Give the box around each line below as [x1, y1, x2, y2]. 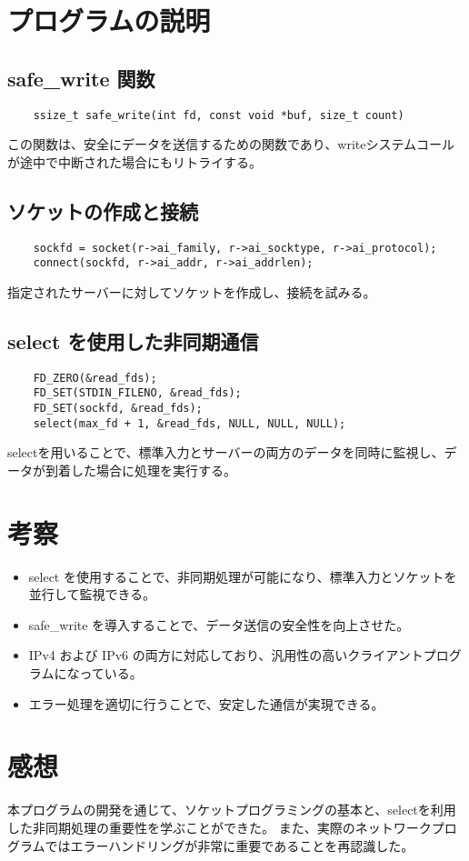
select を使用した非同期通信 [7, 326, 259, 355]
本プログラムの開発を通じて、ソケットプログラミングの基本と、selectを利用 [7, 800, 456, 819]
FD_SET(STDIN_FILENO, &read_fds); [33, 386, 242, 400]
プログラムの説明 [7, 2, 211, 39]
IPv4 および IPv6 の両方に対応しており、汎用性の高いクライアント [28, 646, 424, 665]
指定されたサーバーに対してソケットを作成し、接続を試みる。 [7, 282, 376, 301]
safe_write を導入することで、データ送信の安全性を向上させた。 [28, 615, 410, 634]
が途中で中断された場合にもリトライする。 [7, 152, 262, 171]
